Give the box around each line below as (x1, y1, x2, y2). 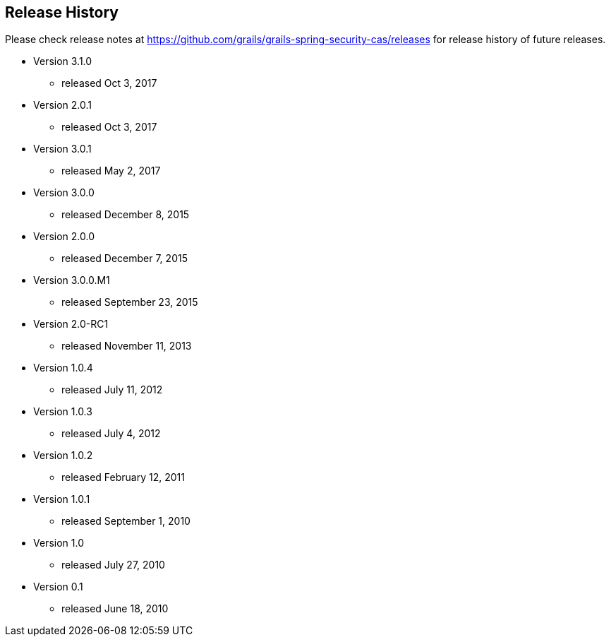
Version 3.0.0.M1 (33, 274, 110, 287)
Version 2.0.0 (33, 230, 95, 243)
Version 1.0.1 (33, 493, 90, 506)
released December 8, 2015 (61, 208, 190, 221)
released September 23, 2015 (61, 296, 198, 309)
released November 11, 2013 (61, 340, 192, 352)
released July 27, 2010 (61, 559, 165, 571)
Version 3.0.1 (33, 143, 92, 155)
